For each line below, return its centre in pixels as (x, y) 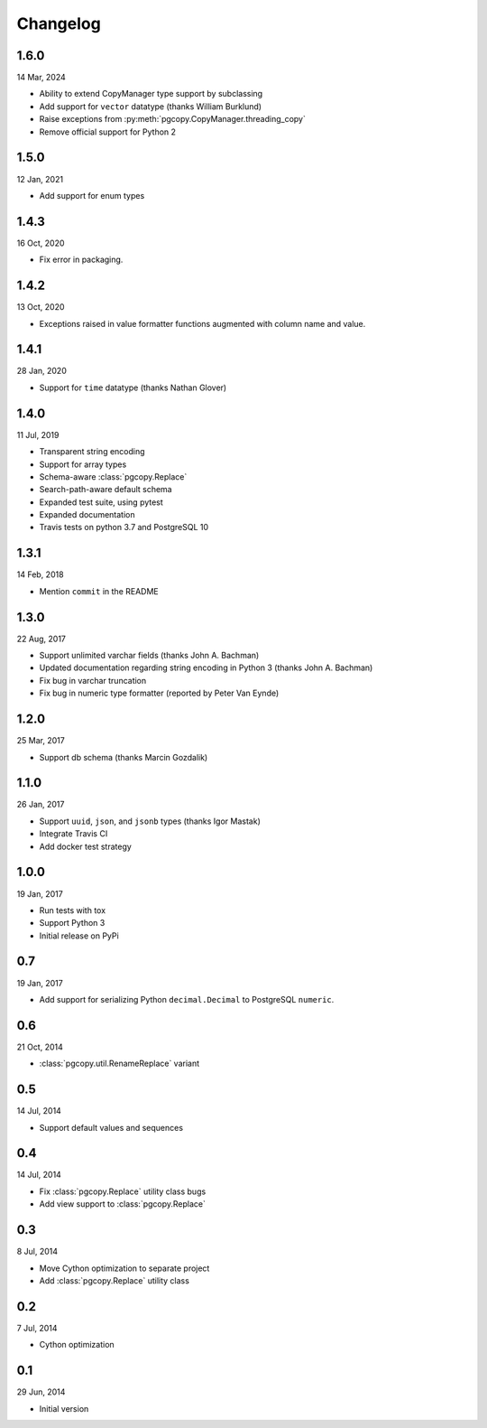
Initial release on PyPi (79, 936)
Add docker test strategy (86, 846)
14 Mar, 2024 (41, 78)
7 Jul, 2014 (37, 1328)
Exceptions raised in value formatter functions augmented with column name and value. (202, 323)
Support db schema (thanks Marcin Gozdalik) (124, 757)
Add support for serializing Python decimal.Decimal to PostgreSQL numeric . (187, 999)
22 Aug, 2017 (41, 639)
